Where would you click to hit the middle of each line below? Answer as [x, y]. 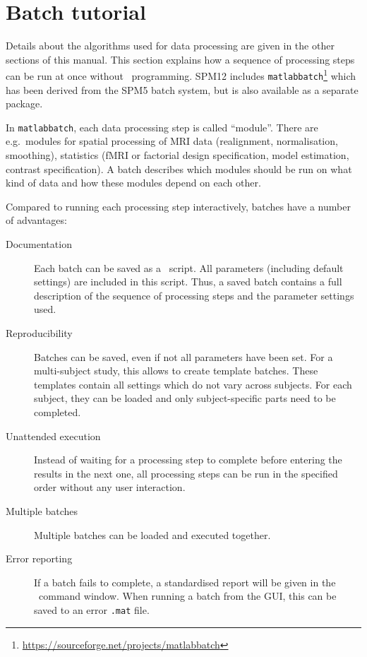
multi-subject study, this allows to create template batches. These [176, 371]
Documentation [39, 244]
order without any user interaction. [110, 487]
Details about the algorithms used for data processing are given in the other [170, 46]
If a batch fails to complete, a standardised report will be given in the [185, 582]
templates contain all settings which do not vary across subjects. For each [193, 384]
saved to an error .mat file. [92, 609]
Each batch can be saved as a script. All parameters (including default [189, 267]
